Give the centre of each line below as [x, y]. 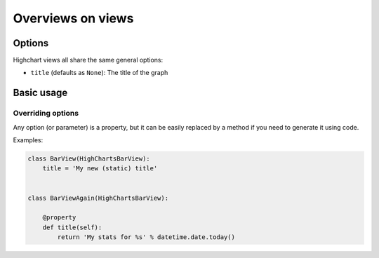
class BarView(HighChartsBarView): [89, 158]
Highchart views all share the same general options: [88, 60]
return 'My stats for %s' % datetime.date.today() [146, 237]
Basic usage [40, 93]
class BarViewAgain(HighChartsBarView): [98, 198]
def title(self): [72, 227]
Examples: [28, 140]
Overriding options [46, 114]
